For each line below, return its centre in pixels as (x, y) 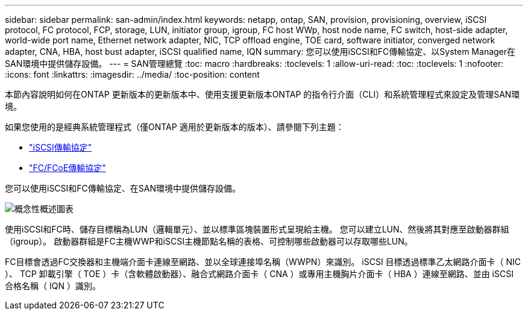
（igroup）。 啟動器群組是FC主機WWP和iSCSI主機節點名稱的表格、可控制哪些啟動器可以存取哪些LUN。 (209, 241)
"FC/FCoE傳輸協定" (68, 168)
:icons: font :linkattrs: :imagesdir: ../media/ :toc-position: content (132, 74)
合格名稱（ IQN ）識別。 (53, 286)
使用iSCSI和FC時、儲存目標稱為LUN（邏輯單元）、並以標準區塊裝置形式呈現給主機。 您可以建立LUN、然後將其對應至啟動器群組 (257, 229)
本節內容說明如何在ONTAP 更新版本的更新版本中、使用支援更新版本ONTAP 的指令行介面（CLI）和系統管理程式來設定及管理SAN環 (262, 94)
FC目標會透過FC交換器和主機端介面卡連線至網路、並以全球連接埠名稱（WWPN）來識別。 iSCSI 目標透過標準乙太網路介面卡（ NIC (263, 262)
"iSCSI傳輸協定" (61, 147)
